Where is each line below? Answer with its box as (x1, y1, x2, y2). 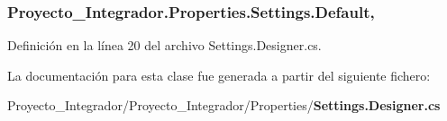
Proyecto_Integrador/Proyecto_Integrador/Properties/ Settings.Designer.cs (7, 96, 441, 115)
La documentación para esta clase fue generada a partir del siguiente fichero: (7, 65, 431, 84)
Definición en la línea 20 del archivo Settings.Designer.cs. (7, 36, 322, 55)
